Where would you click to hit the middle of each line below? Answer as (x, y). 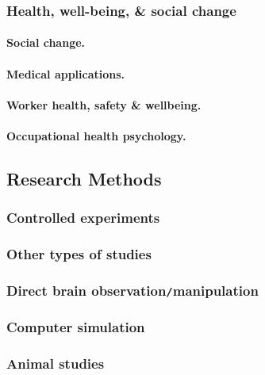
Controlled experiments (83, 218)
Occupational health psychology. (96, 136)
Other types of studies (79, 254)
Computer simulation (76, 327)
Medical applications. (66, 73)
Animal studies (56, 364)
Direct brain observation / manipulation (132, 290)
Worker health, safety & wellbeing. (104, 104)
